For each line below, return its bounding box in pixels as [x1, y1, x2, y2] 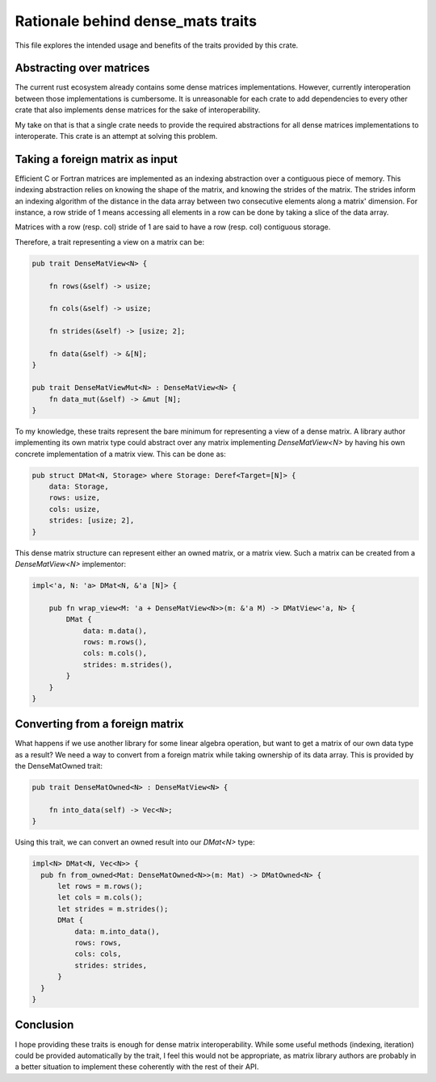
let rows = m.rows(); [57, 882, 143, 891]
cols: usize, [48, 505, 101, 514]
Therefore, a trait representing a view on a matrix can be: [15, 237, 205, 246]
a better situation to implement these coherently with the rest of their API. [15, 1062, 259, 1072]
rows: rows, [73, 938, 122, 948]
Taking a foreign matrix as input [15, 152, 178, 166]
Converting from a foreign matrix [15, 717, 184, 731]
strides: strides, [73, 961, 148, 970]
